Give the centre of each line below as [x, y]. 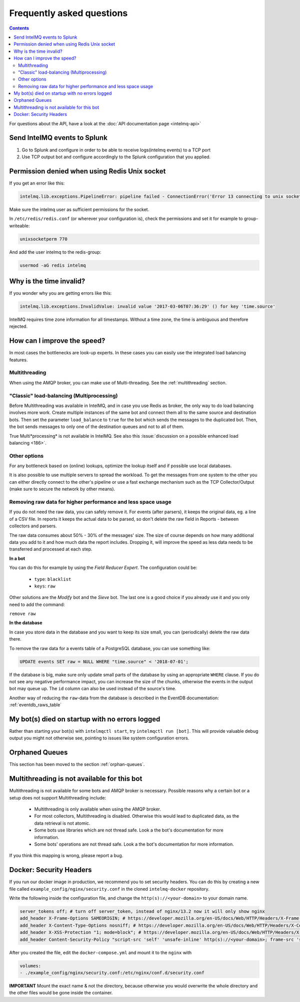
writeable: [19, 226]
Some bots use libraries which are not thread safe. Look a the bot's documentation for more [129, 830]
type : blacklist [53, 579]
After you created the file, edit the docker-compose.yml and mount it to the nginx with [100, 952]
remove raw [22, 614]
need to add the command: [37, 605]
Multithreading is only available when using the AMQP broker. [97, 809]
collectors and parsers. [33, 526]
